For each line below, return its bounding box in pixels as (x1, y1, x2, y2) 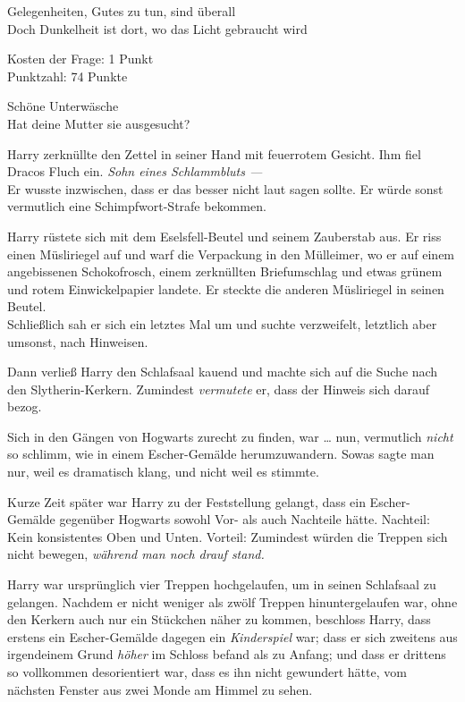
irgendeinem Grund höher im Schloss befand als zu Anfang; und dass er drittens (7, 645, 446, 664)
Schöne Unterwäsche (7, 97, 119, 115)
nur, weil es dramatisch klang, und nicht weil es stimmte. (7, 462, 319, 481)
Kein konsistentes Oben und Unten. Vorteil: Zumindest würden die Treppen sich (7, 527, 448, 546)
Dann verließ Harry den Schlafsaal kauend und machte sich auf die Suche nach (7, 362, 438, 381)
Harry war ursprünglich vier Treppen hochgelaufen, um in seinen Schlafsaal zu (7, 575, 436, 594)
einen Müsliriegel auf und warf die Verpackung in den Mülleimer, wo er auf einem (7, 244, 455, 263)
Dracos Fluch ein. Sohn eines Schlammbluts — (7, 162, 263, 181)
